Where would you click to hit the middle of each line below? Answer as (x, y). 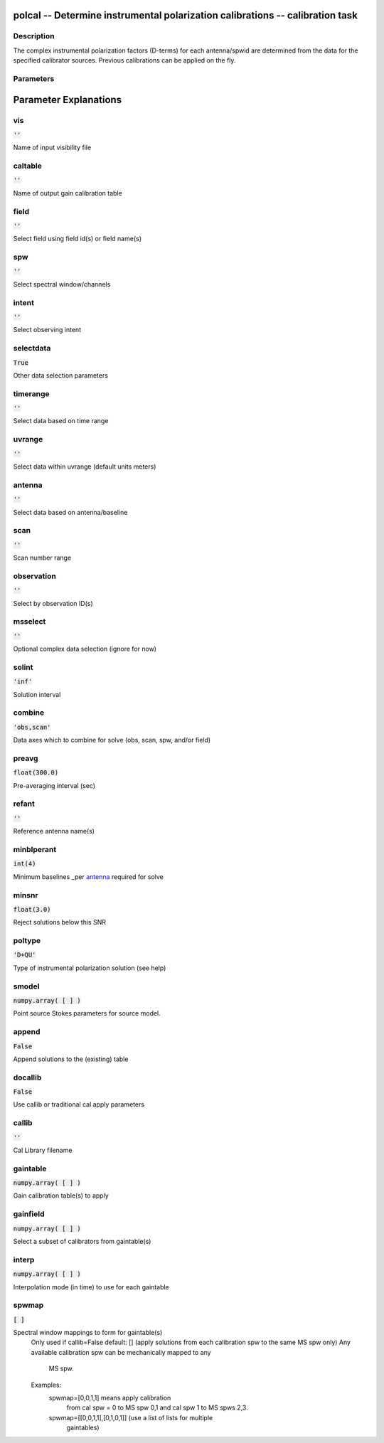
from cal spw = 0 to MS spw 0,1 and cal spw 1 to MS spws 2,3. (157, 1407)
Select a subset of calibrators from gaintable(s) (82, 1242)
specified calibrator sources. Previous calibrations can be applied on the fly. (124, 60)
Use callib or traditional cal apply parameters (79, 1104)
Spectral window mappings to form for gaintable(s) (88, 1333)
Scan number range (42, 558)
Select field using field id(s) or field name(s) (78, 239)
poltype (27, 941)
